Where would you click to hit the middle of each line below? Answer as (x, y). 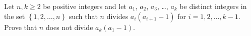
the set (15, 16)
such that (83, 16)
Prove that (21, 27)
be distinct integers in (213, 6)
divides (117, 16)
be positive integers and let (85, 6)
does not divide (69, 27)
